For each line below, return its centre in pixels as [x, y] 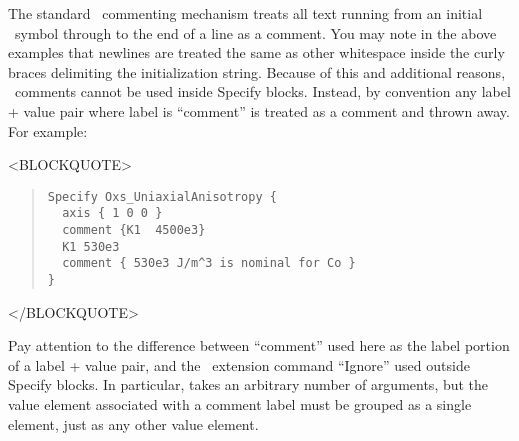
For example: [48, 130]
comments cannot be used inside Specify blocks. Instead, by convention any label [262, 91]
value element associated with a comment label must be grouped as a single [240, 404]
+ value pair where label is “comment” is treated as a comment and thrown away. [259, 110]
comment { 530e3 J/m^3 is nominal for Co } [209, 263]
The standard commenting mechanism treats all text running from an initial [245, 13]
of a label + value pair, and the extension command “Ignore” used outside [239, 364]
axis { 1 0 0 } [112, 213]
